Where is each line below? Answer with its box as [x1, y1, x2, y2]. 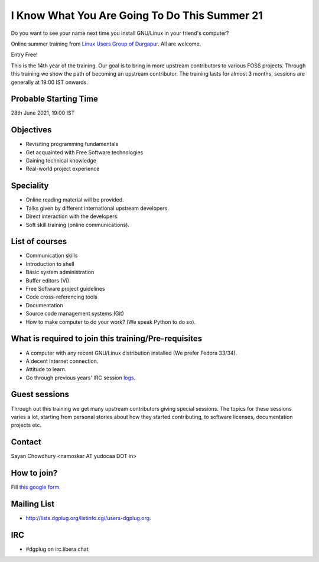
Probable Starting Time [11, 94, 99, 104]
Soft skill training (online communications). [25, 221, 130, 228]
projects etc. [11, 421, 41, 428]
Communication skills [25, 252, 78, 259]
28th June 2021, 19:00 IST [11, 109, 75, 116]
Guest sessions [11, 389, 69, 399]
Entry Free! [11, 51, 38, 59]
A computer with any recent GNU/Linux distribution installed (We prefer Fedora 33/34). [25, 349, 237, 356]
